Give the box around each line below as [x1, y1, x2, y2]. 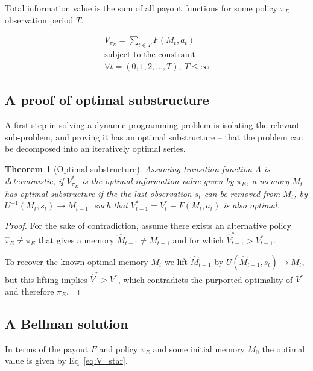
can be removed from [204, 187, 280, 199]
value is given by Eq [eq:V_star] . [5, 354, 128, 367]
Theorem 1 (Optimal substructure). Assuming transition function [5, 163, 252, 175]
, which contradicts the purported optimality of [118, 273, 293, 285]
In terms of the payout [5, 342, 89, 355]
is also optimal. [223, 199, 280, 211]
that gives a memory [38, 234, 115, 246]
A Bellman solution [5, 314, 128, 332]
